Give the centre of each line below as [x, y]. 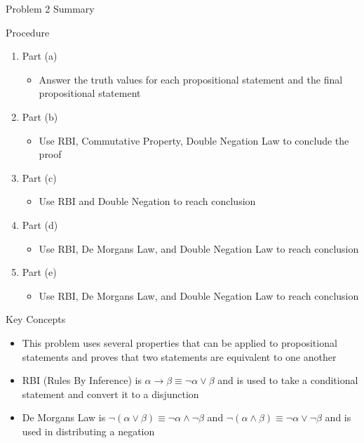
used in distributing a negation [88, 431]
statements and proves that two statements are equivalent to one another [179, 356]
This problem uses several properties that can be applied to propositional [180, 342]
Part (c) [39, 177]
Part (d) [40, 224]
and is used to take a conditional [288, 380]
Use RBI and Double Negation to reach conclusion [147, 201]
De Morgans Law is [64, 417]
